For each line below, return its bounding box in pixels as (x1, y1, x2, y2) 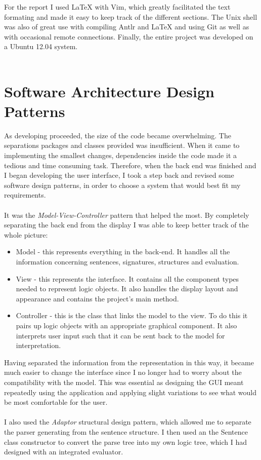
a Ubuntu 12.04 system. (4, 41, 78, 52)
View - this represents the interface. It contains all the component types (16, 273, 239, 284)
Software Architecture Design (4, 81, 214, 101)
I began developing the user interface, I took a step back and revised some (4, 170, 234, 180)
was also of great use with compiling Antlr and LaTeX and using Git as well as (4, 21, 249, 32)
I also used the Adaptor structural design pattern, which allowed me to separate (4, 416, 251, 427)
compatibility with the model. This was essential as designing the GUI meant (4, 376, 244, 387)
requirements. (4, 189, 46, 200)
